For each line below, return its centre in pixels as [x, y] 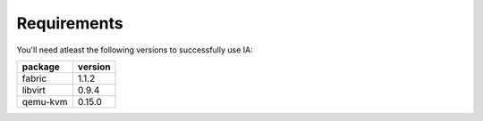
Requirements [70, 23]
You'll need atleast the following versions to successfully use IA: [135, 50]
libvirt [34, 90]
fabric [34, 78]
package [41, 67]
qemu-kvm [45, 101]
